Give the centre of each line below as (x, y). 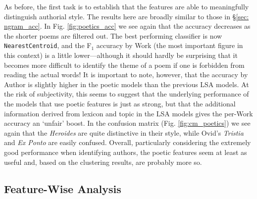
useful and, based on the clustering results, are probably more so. (103, 162)
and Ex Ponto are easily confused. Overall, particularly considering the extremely (128, 142)
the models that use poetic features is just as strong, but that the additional (120, 103)
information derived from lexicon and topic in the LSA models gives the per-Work (128, 113)
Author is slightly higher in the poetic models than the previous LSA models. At (127, 84)
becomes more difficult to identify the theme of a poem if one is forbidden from (124, 65)
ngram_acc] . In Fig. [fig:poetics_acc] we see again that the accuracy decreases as (127, 26)
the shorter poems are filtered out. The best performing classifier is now (113, 35)
